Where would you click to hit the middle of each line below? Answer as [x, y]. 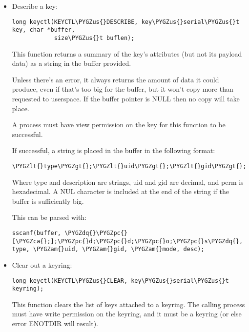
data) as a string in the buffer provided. [72, 63]
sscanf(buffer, [37, 233]
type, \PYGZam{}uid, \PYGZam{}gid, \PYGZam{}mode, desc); [108, 249]
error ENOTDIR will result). [55, 323]
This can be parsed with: [49, 217]
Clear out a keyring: [42, 264]
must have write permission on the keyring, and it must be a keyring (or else [127, 314]
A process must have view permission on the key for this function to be [119, 125]
